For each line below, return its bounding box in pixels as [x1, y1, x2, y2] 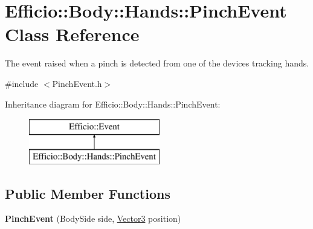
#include [5, 77, 39, 89]
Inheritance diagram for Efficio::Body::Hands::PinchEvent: [5, 97, 221, 110]
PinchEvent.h [52, 77, 102, 89]
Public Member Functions [5, 184, 170, 202]
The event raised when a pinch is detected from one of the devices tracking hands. [5, 57, 309, 69]
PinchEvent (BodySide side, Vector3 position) [5, 212, 181, 225]
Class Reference [5, 22, 140, 47]
